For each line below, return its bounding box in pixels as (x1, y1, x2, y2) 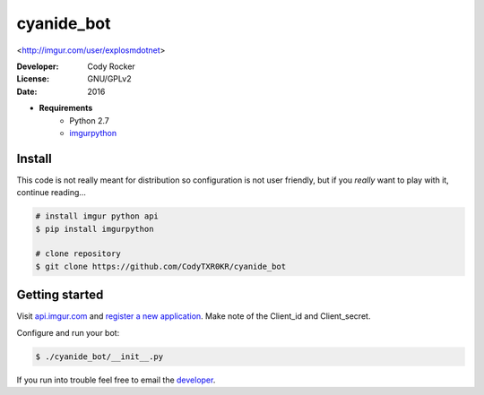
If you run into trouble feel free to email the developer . (16, 374, 216, 385)
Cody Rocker (87, 61, 136, 72)
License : (16, 73, 49, 84)
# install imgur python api (35, 211, 159, 221)
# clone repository (35, 249, 121, 259)
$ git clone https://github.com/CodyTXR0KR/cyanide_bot (35, 261, 287, 271)
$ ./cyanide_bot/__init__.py (35, 351, 164, 362)
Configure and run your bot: (16, 327, 120, 338)
